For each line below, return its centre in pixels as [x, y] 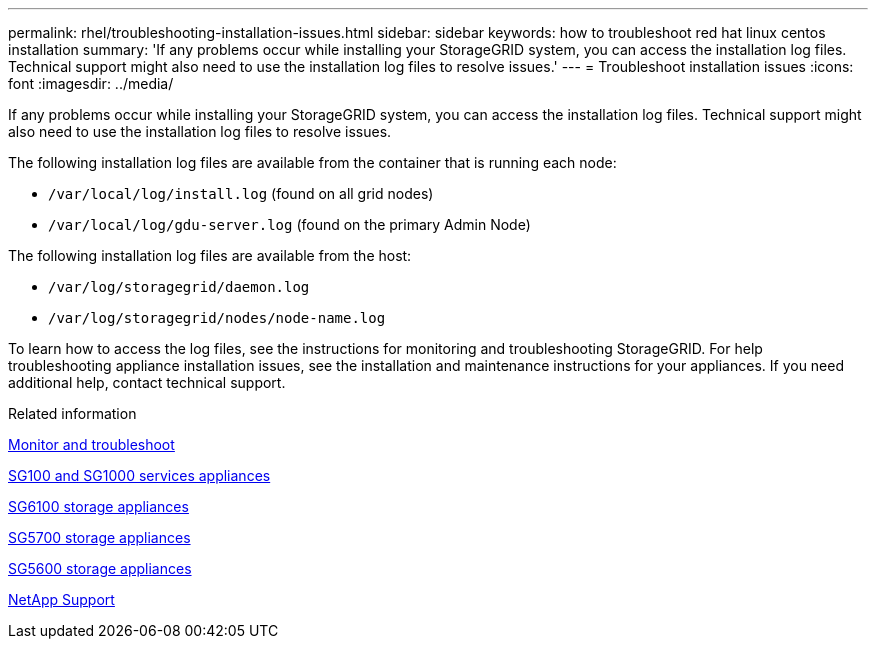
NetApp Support [61, 599]
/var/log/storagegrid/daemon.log [179, 287]
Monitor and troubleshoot [91, 444]
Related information [72, 413]
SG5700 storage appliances [99, 537]
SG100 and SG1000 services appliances [139, 475]
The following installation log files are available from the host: [210, 255]
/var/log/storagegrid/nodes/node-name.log [217, 318]
